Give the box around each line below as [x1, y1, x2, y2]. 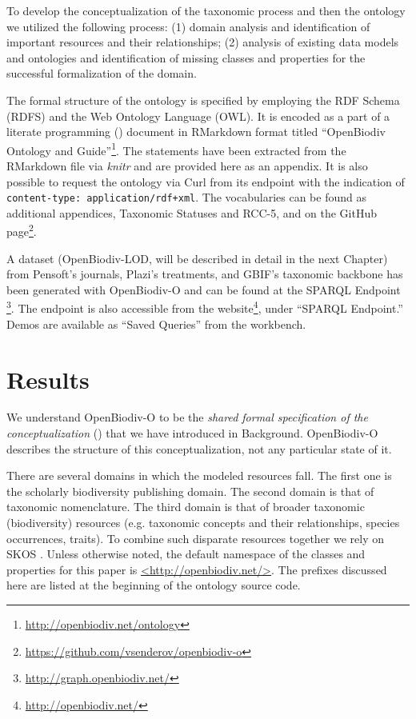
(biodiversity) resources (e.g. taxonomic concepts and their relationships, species [6, 514, 400, 530]
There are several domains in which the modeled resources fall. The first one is [6, 467, 392, 484]
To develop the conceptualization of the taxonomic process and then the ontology [6, 2, 406, 18]
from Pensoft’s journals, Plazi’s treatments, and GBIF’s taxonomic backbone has [6, 266, 403, 282]
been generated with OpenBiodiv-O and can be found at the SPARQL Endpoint [6, 281, 401, 298]
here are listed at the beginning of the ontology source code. [6, 577, 301, 593]
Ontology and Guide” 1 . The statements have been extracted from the [6, 139, 346, 158]
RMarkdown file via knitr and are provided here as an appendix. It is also [6, 158, 368, 174]
